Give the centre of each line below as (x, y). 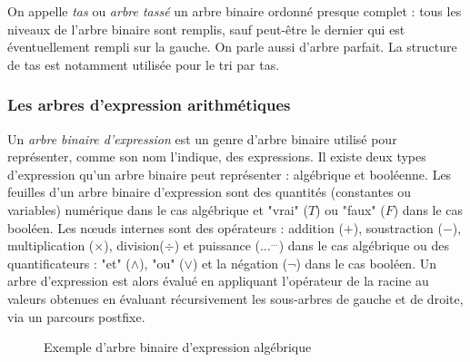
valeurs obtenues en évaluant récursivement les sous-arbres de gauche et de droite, (235, 298)
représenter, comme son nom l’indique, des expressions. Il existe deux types (217, 157)
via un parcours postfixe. (76, 316)
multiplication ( (51, 245)
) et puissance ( (217, 245)
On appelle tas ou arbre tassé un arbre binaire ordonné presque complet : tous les (235, 11)
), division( (134, 245)
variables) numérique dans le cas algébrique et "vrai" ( (158, 209)
